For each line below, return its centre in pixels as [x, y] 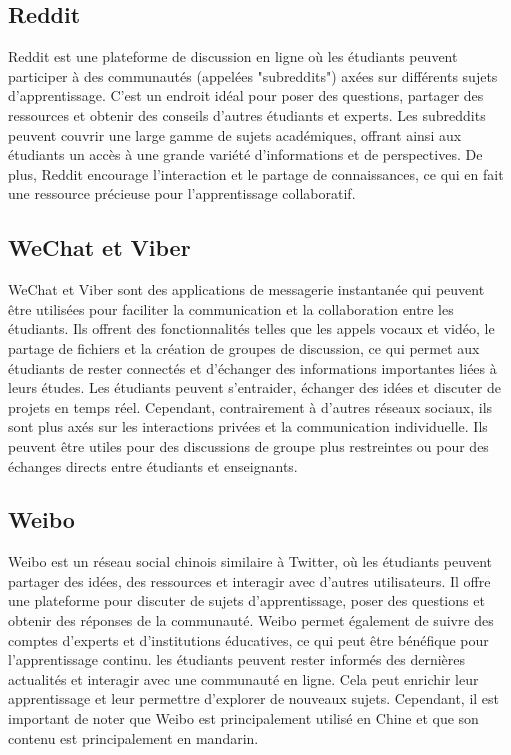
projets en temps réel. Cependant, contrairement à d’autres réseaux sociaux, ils [250, 406]
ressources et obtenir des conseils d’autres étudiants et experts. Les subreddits [247, 114]
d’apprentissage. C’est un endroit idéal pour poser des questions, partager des [246, 95]
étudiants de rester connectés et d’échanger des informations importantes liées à [252, 367]
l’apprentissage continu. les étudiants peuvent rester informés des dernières [237, 659]
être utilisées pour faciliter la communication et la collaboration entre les [231, 308]
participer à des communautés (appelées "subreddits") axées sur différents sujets [253, 75]
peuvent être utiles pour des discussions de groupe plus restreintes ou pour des [248, 445]
